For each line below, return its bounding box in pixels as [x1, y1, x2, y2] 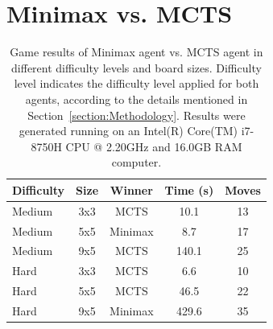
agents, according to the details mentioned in [25, 90, 248, 107]
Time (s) [164, 181, 214, 198]
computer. [111, 154, 162, 171]
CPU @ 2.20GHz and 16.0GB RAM [65, 138, 242, 154]
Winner [110, 181, 153, 198]
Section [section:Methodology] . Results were [27, 106, 246, 123]
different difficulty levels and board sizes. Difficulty [11, 59, 262, 76]
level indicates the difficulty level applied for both [14, 75, 259, 92]
